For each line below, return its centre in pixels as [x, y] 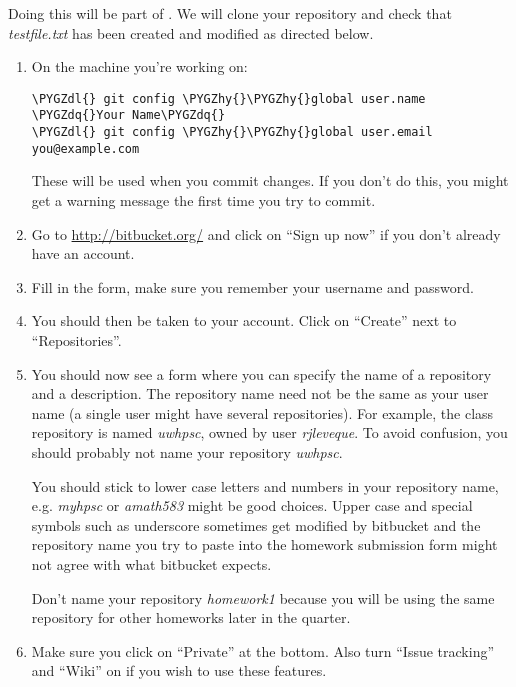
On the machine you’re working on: [139, 66]
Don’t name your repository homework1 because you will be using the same [263, 597]
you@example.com [85, 148]
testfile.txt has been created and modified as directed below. [191, 32]
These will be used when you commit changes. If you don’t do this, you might [270, 180]
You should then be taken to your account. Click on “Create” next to [244, 320]
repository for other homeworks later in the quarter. [191, 617]
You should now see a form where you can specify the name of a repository [261, 373]
